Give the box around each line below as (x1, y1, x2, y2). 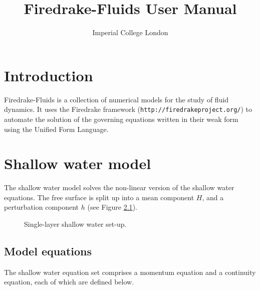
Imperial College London (92, 27, 168, 38)
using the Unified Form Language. (4, 123, 109, 134)
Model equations (4, 243, 92, 258)
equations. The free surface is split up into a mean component (4, 192, 194, 202)
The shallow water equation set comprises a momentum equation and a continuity (4, 266, 256, 277)
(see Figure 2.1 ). (87, 202, 137, 212)
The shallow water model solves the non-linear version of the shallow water (4, 182, 234, 193)
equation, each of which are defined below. (4, 276, 134, 287)
